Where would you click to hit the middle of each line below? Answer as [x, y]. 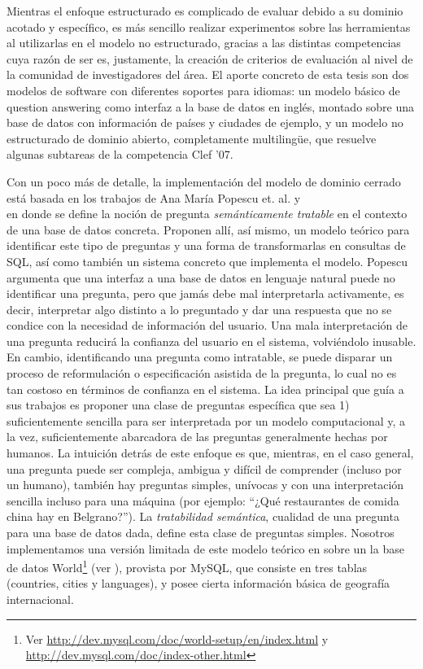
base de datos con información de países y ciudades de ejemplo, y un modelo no [205, 122]
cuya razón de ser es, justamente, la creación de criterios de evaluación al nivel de [210, 58]
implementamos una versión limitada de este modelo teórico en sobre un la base [205, 548]
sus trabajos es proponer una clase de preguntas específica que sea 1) [178, 405]
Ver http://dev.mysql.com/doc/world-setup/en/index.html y [177, 638]
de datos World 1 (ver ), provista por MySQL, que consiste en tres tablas [187, 566]
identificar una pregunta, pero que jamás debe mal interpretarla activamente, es [205, 293]
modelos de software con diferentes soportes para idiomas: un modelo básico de [203, 90]
